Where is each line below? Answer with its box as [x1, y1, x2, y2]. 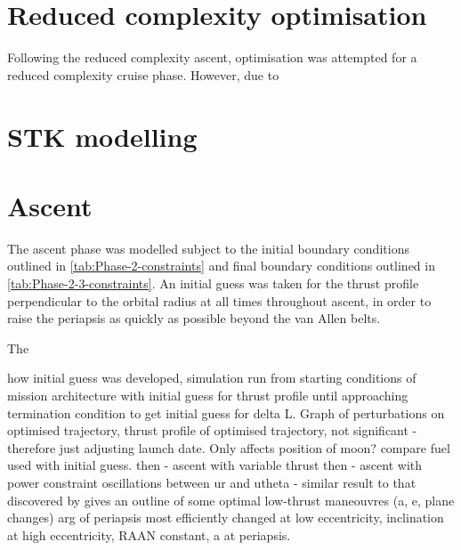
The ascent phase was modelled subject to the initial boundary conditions [7, 239, 409, 257]
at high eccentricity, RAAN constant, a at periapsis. [7, 525, 291, 544]
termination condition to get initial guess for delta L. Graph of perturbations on [7, 403, 445, 422]
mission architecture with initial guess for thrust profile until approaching [7, 385, 408, 404]
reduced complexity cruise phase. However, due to [7, 65, 279, 84]
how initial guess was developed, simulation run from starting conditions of [7, 368, 417, 387]
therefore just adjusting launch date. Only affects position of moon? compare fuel [7, 438, 450, 457]
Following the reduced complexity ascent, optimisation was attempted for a [7, 48, 417, 67]
